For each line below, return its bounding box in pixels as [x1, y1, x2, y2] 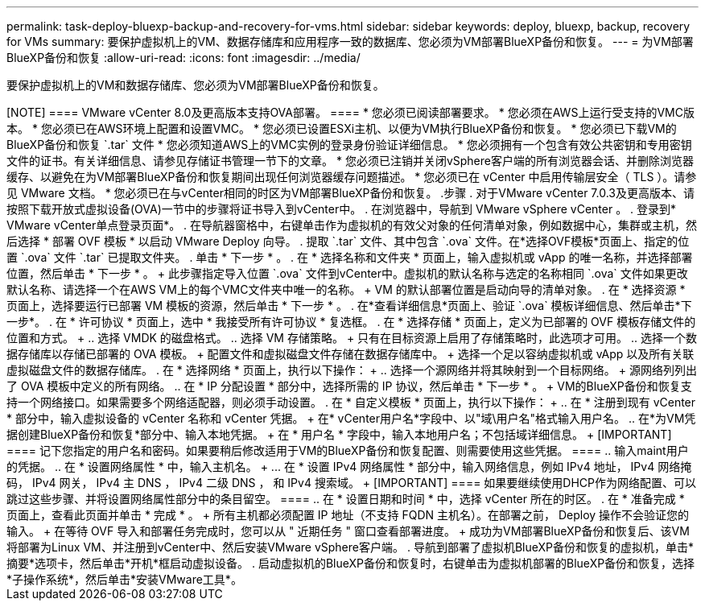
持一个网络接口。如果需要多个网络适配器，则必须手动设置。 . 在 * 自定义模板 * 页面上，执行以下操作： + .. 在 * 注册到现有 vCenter [6, 395, 696, 409]
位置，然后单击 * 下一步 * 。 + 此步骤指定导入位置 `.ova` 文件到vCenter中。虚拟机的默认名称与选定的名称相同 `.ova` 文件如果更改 [6, 266, 688, 280]
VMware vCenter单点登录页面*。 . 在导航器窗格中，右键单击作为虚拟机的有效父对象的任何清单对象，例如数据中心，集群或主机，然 [6, 218, 698, 232]
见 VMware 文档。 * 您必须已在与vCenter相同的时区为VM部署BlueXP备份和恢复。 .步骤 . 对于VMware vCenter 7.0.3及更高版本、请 [6, 186, 695, 200]
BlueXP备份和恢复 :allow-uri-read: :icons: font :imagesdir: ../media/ [6, 51, 361, 64]
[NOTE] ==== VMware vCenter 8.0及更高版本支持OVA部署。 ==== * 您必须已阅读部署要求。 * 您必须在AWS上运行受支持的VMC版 [6, 105, 695, 119]
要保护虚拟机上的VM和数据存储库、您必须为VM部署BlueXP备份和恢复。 [6, 78, 385, 92]
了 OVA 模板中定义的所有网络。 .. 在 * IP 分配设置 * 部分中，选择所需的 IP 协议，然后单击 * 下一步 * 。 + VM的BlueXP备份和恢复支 [6, 379, 692, 393]
